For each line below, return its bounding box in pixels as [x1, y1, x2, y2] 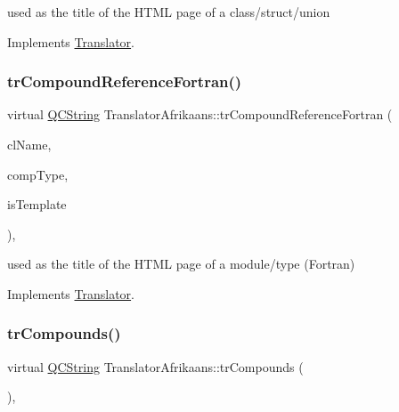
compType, [7, 165, 69, 183]
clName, [7, 135, 52, 153]
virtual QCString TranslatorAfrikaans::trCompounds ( [7, 357, 304, 376]
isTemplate [7, 195, 67, 214]
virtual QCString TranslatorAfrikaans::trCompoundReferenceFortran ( [7, 105, 393, 124]
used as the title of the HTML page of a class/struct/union [7, 3, 330, 20]
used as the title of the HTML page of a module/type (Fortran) [7, 254, 355, 273]
